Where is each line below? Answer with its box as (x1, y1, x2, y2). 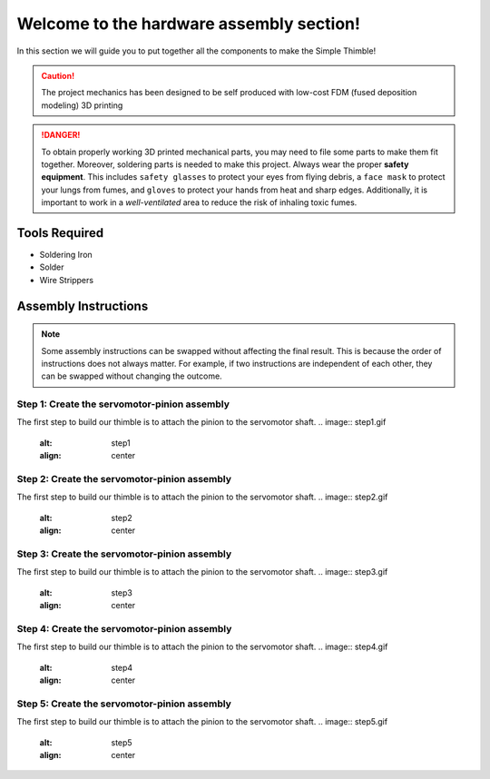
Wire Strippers (39, 274, 94, 285)
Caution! (41, 70, 75, 81)
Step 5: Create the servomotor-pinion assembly (16, 697, 231, 710)
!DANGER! (41, 130, 81, 141)
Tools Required (16, 225, 104, 241)
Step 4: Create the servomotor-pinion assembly (16, 622, 232, 635)
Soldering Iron (39, 249, 93, 260)
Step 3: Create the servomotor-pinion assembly (16, 547, 232, 560)
